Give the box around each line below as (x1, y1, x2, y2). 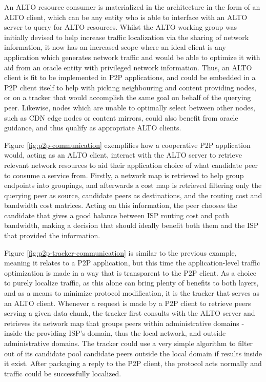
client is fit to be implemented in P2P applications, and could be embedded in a (4, 72, 256, 83)
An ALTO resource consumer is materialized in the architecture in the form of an (4, 2, 260, 12)
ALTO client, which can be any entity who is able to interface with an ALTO (4, 11, 248, 22)
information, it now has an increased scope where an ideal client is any (4, 42, 226, 52)
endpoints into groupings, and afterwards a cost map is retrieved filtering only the (4, 180, 262, 190)
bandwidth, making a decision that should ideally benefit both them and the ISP (4, 220, 259, 231)
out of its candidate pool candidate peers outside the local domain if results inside (4, 348, 262, 358)
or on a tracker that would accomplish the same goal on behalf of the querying (4, 92, 251, 103)
